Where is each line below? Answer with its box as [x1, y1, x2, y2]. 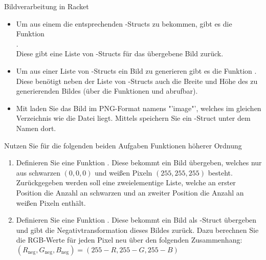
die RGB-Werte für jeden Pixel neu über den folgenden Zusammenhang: [16, 234, 242, 245]
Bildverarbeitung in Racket [4, 1, 89, 11]
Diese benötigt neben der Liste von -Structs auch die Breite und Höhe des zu [16, 75, 258, 86]
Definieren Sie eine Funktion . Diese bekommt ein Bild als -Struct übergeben [16, 214, 257, 225]
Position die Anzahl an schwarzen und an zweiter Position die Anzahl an [16, 187, 244, 198]
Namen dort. [16, 122, 56, 133]
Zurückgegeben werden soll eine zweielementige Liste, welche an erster [16, 177, 236, 188]
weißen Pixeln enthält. [16, 197, 86, 208]
